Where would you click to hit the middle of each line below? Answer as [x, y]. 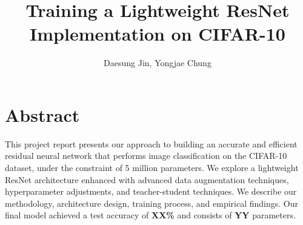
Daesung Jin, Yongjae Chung [158, 63]
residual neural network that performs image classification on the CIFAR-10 [146, 156]
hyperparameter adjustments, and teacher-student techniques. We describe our [151, 191]
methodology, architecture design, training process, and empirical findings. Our [151, 203]
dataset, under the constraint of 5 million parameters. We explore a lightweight [152, 168]
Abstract [42, 114]
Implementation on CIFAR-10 [158, 34]
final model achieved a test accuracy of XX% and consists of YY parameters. [150, 215]
